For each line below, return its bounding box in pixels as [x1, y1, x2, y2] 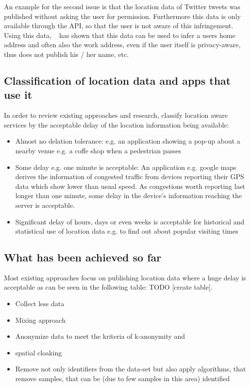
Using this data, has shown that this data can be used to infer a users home [4, 30, 235, 40]
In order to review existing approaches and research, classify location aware [4, 110, 228, 120]
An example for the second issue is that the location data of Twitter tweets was [4, 1, 240, 11]
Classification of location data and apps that [4, 73, 231, 88]
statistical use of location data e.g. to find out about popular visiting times [15, 226, 238, 236]
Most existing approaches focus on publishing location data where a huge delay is [4, 272, 246, 282]
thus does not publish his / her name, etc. [4, 49, 129, 59]
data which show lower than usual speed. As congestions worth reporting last [15, 181, 245, 191]
